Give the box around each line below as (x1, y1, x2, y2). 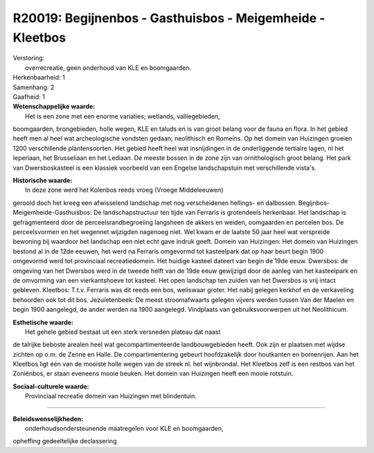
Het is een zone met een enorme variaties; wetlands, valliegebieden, (25, 112, 221, 121)
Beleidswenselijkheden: (12, 414, 84, 423)
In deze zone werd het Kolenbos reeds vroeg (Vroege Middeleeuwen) (25, 186, 224, 194)
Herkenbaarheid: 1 (12, 73, 65, 82)
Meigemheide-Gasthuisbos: (12, 208, 93, 217)
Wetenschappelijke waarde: (12, 103, 96, 111)
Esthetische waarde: (12, 318, 74, 326)
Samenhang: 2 (12, 83, 55, 91)
